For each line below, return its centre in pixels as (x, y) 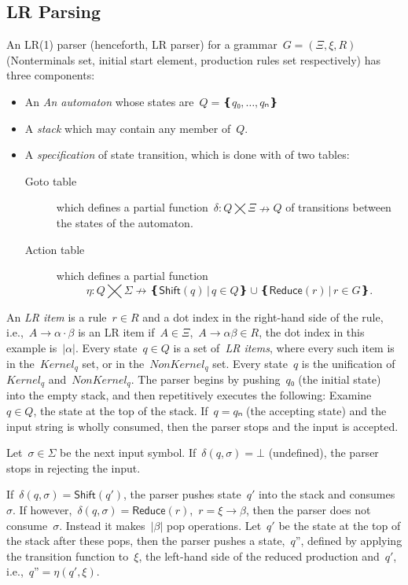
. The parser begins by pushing (206, 379)
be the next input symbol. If (128, 453)
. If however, (42, 509)
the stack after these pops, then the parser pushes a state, (146, 541)
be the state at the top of (340, 525)
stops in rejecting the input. (74, 467)
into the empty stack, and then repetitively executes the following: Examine (189, 395)
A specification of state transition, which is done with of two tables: (187, 155)
